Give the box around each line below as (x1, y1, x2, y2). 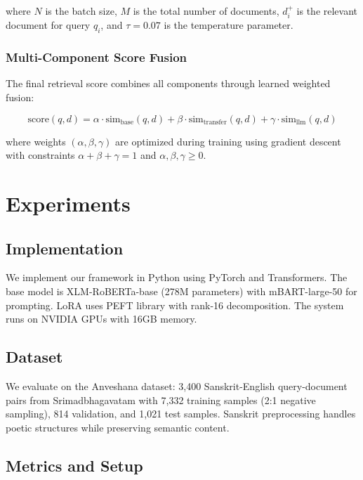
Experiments (6, 189, 131, 217)
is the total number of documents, (133, 4, 279, 18)
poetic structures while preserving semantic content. (6, 420, 230, 434)
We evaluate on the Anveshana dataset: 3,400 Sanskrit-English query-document (6, 378, 348, 393)
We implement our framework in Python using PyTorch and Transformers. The (6, 270, 348, 285)
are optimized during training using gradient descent (115, 134, 341, 148)
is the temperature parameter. (164, 18, 293, 32)
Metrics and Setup (6, 454, 143, 476)
